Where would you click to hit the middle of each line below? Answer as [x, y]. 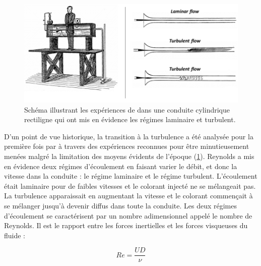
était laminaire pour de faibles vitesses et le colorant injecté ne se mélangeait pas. [130, 185]
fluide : [15, 235]
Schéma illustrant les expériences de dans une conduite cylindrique [127, 109]
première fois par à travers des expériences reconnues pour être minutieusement [127, 146]
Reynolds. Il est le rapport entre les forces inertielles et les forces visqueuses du [126, 225]
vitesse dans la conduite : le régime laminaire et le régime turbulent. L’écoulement [131, 176]
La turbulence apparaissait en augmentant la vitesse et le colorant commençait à [128, 196]
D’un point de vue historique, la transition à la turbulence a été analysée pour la [129, 136]
